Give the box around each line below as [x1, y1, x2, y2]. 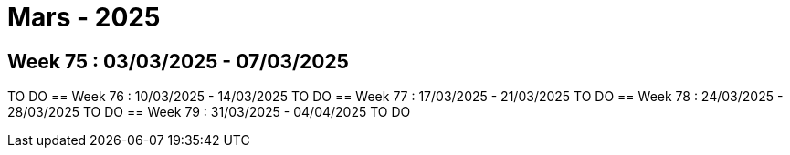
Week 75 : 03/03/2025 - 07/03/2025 [7, 49, 349, 73]
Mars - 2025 [7, 2, 161, 33]
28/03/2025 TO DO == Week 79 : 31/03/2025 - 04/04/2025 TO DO [7, 104, 411, 120]
